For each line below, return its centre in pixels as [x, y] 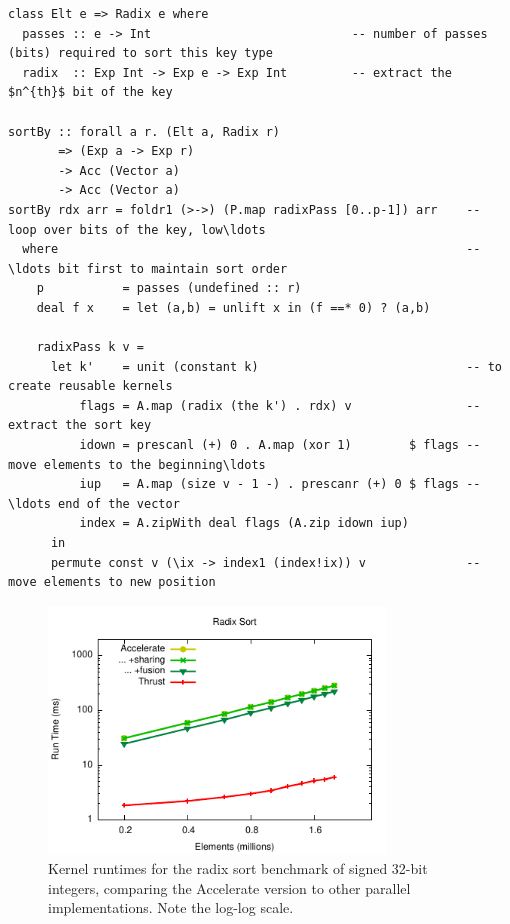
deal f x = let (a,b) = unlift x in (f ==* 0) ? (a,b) [233, 307]
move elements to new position [112, 582]
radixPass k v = [90, 347]
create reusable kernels [90, 386]
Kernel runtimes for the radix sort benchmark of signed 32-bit [238, 868]
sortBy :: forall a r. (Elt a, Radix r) [144, 131]
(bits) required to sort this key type [140, 53]
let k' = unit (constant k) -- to [276, 366]
